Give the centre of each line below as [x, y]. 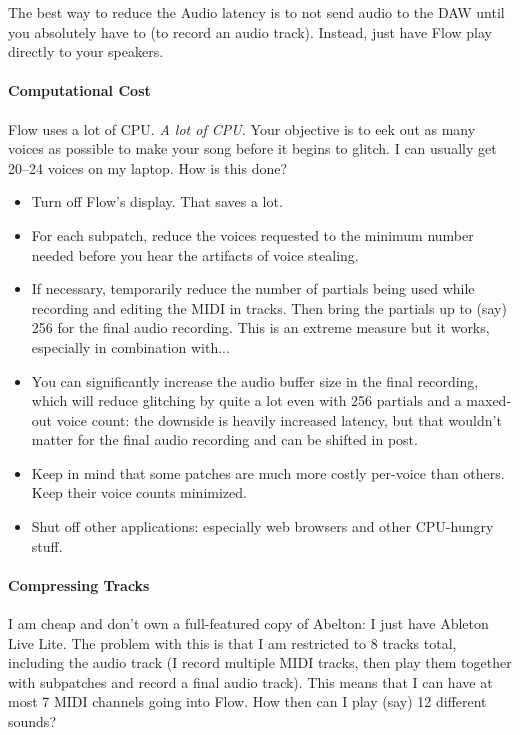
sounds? [32, 721]
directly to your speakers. [86, 51]
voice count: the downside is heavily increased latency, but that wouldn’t [279, 419]
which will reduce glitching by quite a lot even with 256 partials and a [246, 400]
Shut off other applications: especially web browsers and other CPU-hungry [262, 526]
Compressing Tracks [79, 584]
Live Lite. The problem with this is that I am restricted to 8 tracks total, [232, 642]
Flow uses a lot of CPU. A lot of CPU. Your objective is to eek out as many [242, 128]
